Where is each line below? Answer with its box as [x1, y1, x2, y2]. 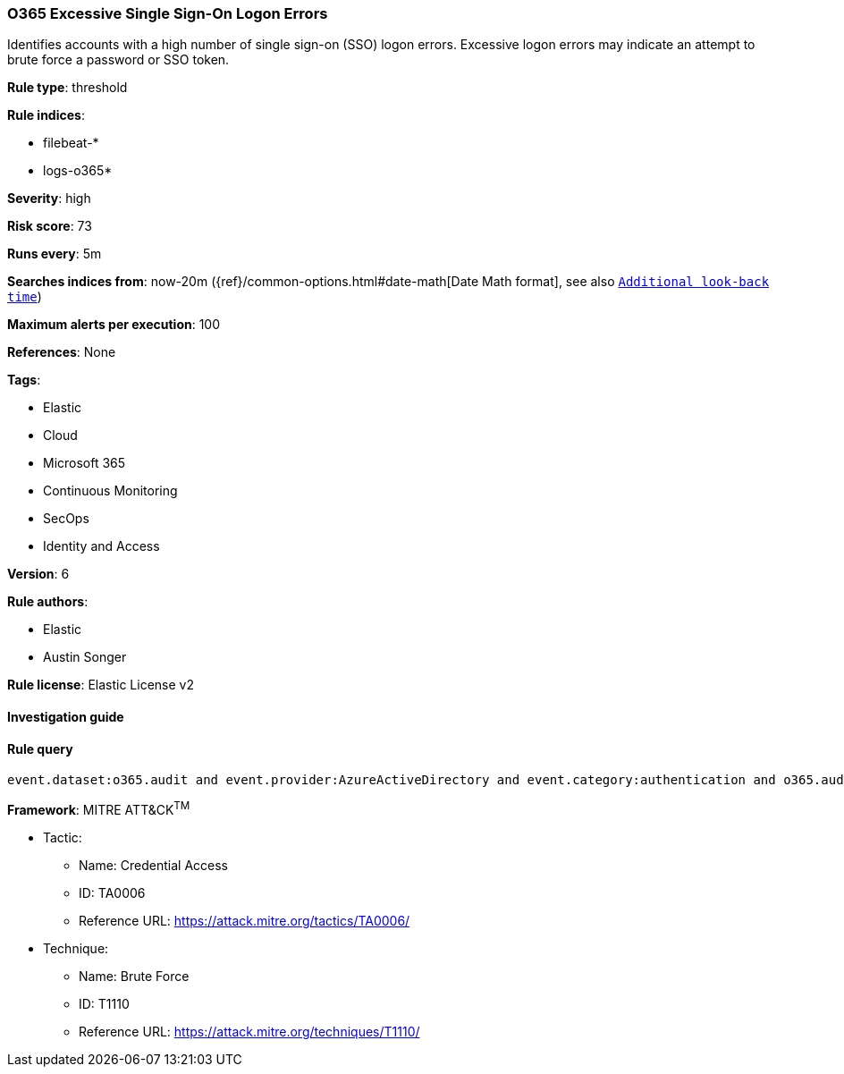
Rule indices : [7, 107, 85, 123]
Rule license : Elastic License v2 [7, 677, 194, 693]
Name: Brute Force [79, 968, 190, 984]
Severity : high [7, 190, 91, 207]
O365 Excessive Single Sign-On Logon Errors [7, 4, 328, 22]
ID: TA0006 [79, 884, 146, 901]
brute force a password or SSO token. [7, 52, 230, 68]
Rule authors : [7, 594, 89, 610]
